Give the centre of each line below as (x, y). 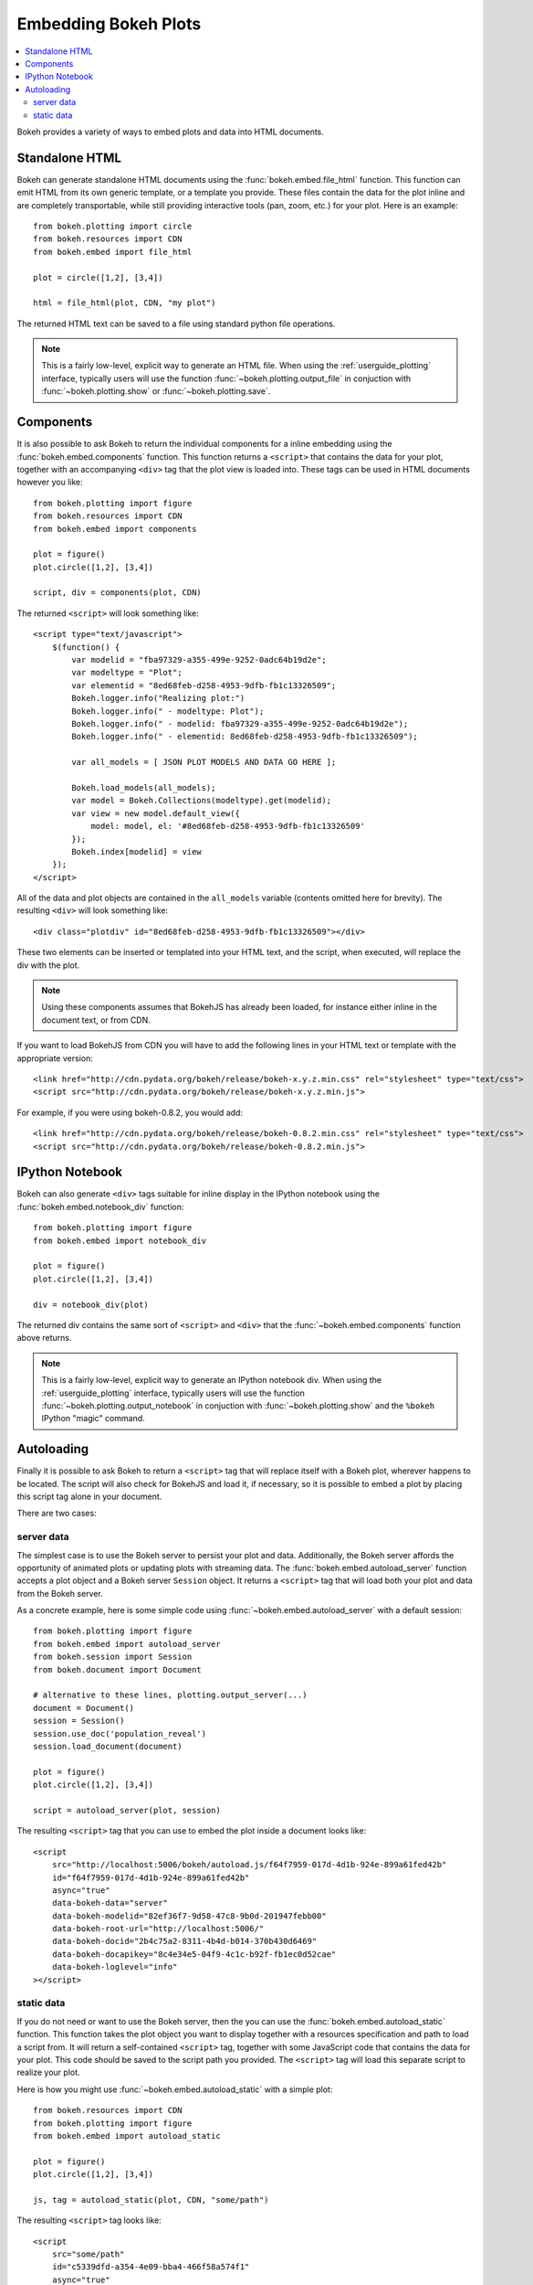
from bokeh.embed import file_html (113, 252)
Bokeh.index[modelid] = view (137, 851)
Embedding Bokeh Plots (109, 24)
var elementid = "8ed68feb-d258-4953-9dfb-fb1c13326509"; (204, 685)
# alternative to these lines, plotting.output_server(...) (170, 1695)
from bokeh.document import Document (118, 1669)
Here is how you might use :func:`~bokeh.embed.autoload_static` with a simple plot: (175, 2089)
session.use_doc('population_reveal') (120, 1733)
